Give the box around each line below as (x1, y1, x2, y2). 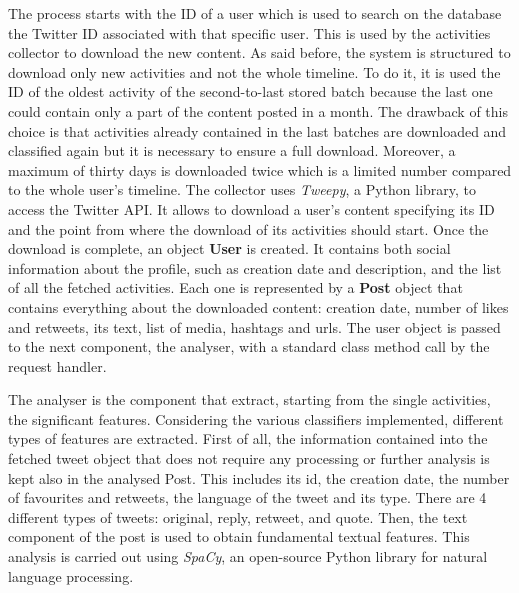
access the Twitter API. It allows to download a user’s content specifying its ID (8, 198, 495, 219)
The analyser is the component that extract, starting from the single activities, (8, 389, 491, 410)
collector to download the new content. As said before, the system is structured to (8, 42, 511, 63)
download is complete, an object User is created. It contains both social (8, 238, 451, 259)
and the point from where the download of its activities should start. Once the (8, 218, 489, 239)
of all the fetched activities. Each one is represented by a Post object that (8, 277, 463, 298)
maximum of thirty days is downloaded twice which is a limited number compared (8, 159, 512, 180)
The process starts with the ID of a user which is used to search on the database (8, 3, 502, 23)
